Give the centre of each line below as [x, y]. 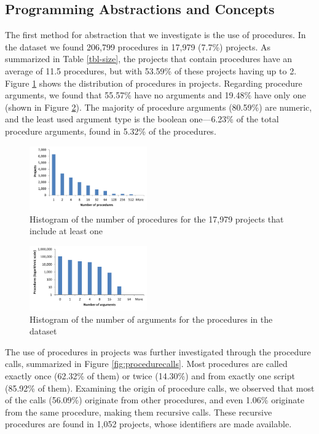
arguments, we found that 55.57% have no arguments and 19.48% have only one [156, 95]
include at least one [66, 231]
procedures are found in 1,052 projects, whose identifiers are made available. [148, 424]
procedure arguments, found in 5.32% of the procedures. [111, 131]
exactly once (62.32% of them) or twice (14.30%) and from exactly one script [150, 376]
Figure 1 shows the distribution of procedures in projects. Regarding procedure [154, 83]
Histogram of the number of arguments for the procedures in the [151, 319]
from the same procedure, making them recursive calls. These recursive [139, 412]
